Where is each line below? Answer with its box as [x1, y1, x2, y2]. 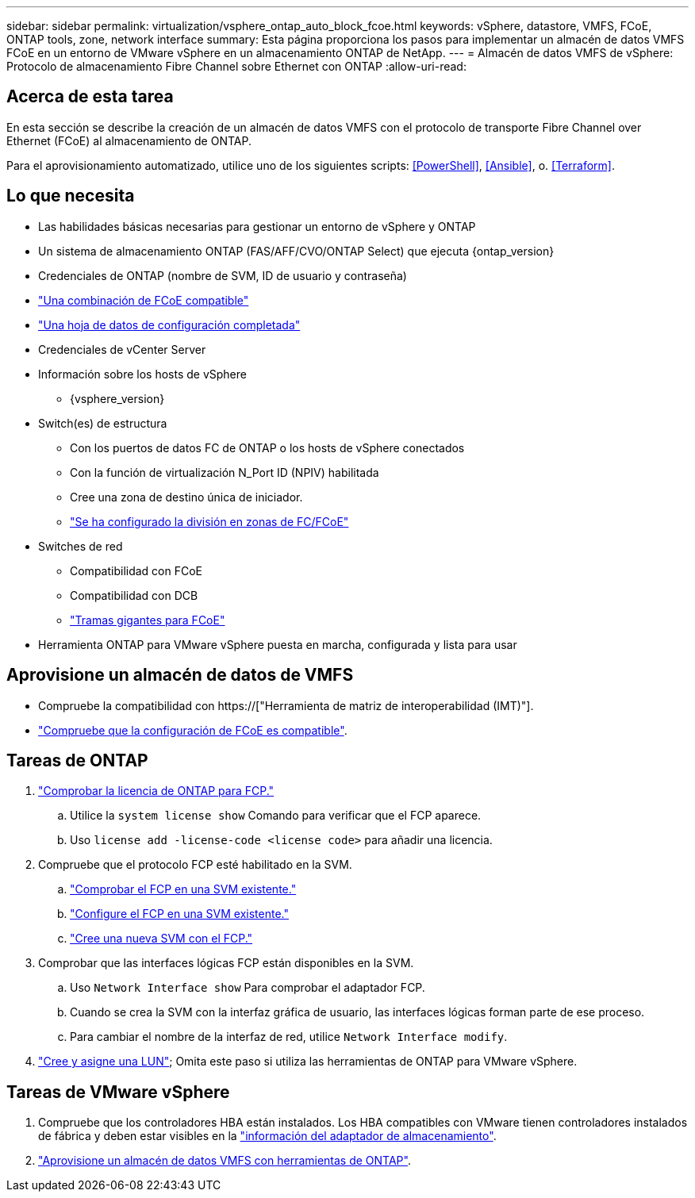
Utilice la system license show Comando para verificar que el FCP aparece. [70, 808, 482, 823]
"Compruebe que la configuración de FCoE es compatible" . [38, 723, 347, 737]
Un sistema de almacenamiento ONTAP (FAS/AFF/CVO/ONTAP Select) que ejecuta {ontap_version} [38, 244, 555, 258]
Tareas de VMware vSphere [6, 1081, 230, 1102]
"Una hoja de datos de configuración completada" [38, 317, 301, 332]
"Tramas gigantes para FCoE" [70, 612, 225, 627]
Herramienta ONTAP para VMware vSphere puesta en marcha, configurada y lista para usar [38, 637, 517, 651]
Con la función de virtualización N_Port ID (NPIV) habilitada [70, 465, 379, 479]
